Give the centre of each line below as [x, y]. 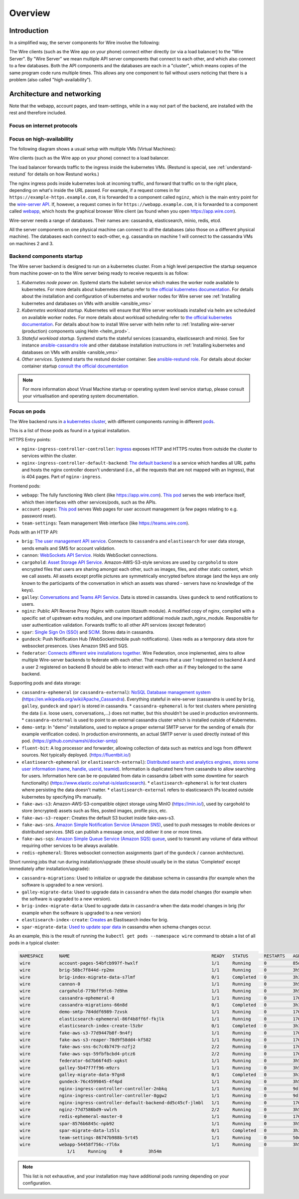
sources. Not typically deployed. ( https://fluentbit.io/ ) [76, 755]
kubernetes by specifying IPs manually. [62, 797]
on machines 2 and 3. [31, 243]
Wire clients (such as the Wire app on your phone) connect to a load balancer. [89, 158]
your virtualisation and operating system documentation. [81, 396]
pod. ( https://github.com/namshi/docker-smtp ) [70, 741]
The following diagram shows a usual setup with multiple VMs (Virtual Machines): [93, 149]
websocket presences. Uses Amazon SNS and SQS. [75, 646]
